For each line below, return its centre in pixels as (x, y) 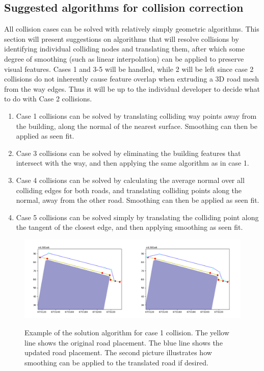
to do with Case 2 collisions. (48, 99)
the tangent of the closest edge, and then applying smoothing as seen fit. (129, 227)
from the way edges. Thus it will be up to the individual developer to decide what (132, 88)
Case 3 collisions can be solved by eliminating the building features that (128, 153)
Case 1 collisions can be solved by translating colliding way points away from (136, 115)
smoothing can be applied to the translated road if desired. (116, 362)
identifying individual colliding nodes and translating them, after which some (125, 49)
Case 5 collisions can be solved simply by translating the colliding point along (137, 217)
